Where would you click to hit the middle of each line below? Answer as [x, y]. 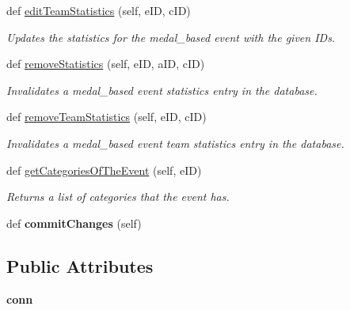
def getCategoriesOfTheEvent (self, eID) [104, 170]
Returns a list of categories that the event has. [118, 197]
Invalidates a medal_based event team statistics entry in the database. [175, 143]
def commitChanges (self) [74, 223]
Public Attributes [80, 265]
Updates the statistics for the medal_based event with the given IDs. [171, 37]
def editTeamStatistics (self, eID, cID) [99, 10]
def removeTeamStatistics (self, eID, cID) [107, 117]
